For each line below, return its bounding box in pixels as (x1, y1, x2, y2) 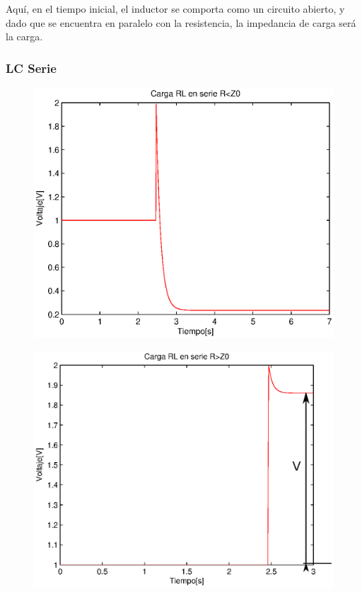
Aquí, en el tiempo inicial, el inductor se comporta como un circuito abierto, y (6, 1, 345, 16)
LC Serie (6, 59, 57, 76)
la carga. (6, 29, 43, 44)
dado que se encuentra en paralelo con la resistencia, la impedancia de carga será (6, 15, 356, 30)
